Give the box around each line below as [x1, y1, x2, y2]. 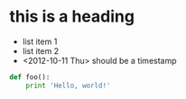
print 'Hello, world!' [25, 81, 111, 90]
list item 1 [22, 36, 58, 47]
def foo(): [9, 72, 51, 82]
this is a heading [9, 6, 135, 27]
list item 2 [22, 45, 60, 56]
